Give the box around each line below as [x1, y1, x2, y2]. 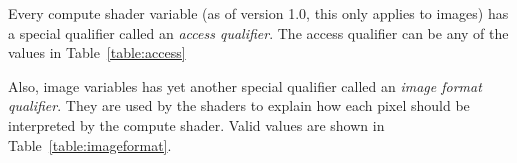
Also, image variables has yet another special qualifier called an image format [8, 75, 482, 96]
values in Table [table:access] [8, 42, 186, 63]
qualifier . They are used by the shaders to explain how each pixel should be [8, 95, 470, 116]
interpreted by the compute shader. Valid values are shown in [8, 114, 385, 135]
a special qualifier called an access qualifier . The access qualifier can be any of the [8, 22, 509, 43]
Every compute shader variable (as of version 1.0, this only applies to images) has [8, 3, 509, 23]
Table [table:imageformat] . [8, 134, 172, 155]
